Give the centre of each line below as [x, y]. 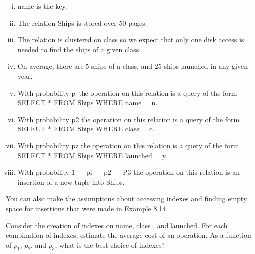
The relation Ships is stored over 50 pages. [82, 23]
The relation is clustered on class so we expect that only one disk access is [131, 40]
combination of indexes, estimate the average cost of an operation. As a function [128, 235]
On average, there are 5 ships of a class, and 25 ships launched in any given [132, 66]
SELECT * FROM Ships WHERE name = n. [87, 102]
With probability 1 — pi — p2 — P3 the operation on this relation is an [128, 172]
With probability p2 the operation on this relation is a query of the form [128, 119]
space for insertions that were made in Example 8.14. [87, 208]
